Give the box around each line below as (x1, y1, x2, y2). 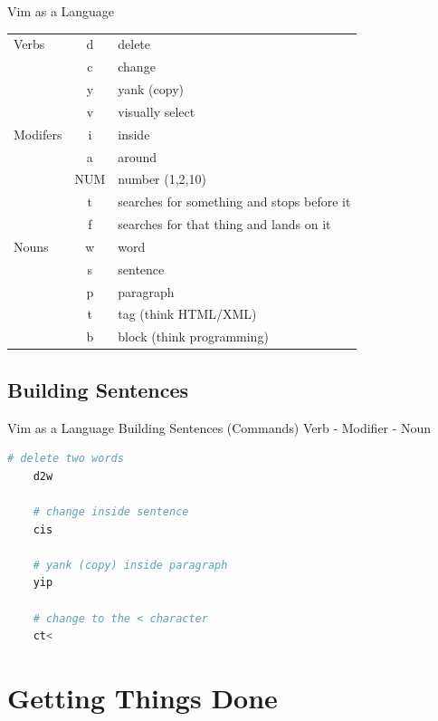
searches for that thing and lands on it (118, 215, 331, 234)
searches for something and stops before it (118, 192, 351, 211)
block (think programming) (118, 327, 269, 346)
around (118, 147, 157, 166)
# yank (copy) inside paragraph (33, 558, 228, 572)
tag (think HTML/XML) (118, 304, 257, 323)
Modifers (14, 124, 62, 143)
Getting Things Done (7, 678, 278, 716)
